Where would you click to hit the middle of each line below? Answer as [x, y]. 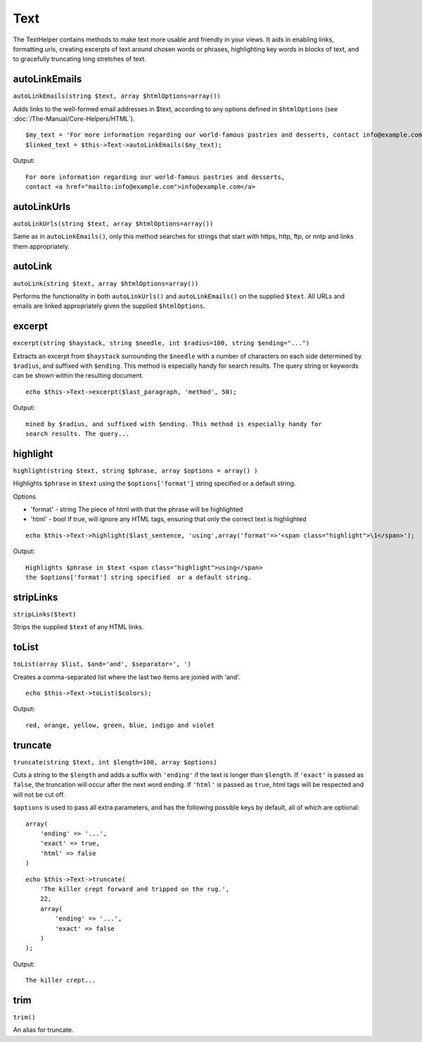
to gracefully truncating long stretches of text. [80, 59]
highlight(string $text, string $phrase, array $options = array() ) [135, 471]
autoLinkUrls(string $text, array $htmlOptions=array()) [113, 223]
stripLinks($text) [45, 614]
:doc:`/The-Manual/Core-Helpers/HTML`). [74, 119]
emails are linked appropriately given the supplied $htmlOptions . [109, 306]
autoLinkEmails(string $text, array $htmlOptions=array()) [117, 96]
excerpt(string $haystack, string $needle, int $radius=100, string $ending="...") [161, 343]
